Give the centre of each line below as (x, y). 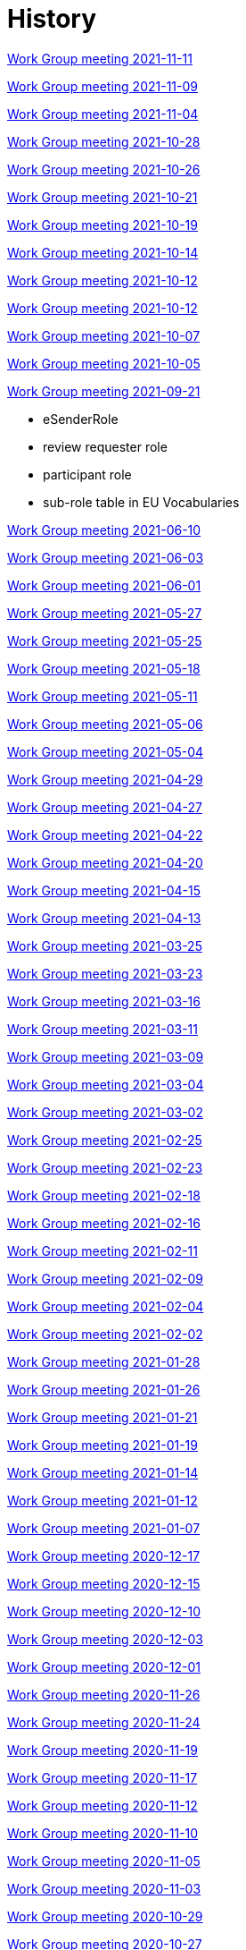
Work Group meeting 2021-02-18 (104, 1195)
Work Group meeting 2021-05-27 (105, 613)
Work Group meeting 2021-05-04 (106, 751)
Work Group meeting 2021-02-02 (105, 1334)
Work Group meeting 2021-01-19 (102, 1445)
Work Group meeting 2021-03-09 (106, 1056)
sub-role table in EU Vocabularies (141, 502)
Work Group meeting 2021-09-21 (104, 391)
